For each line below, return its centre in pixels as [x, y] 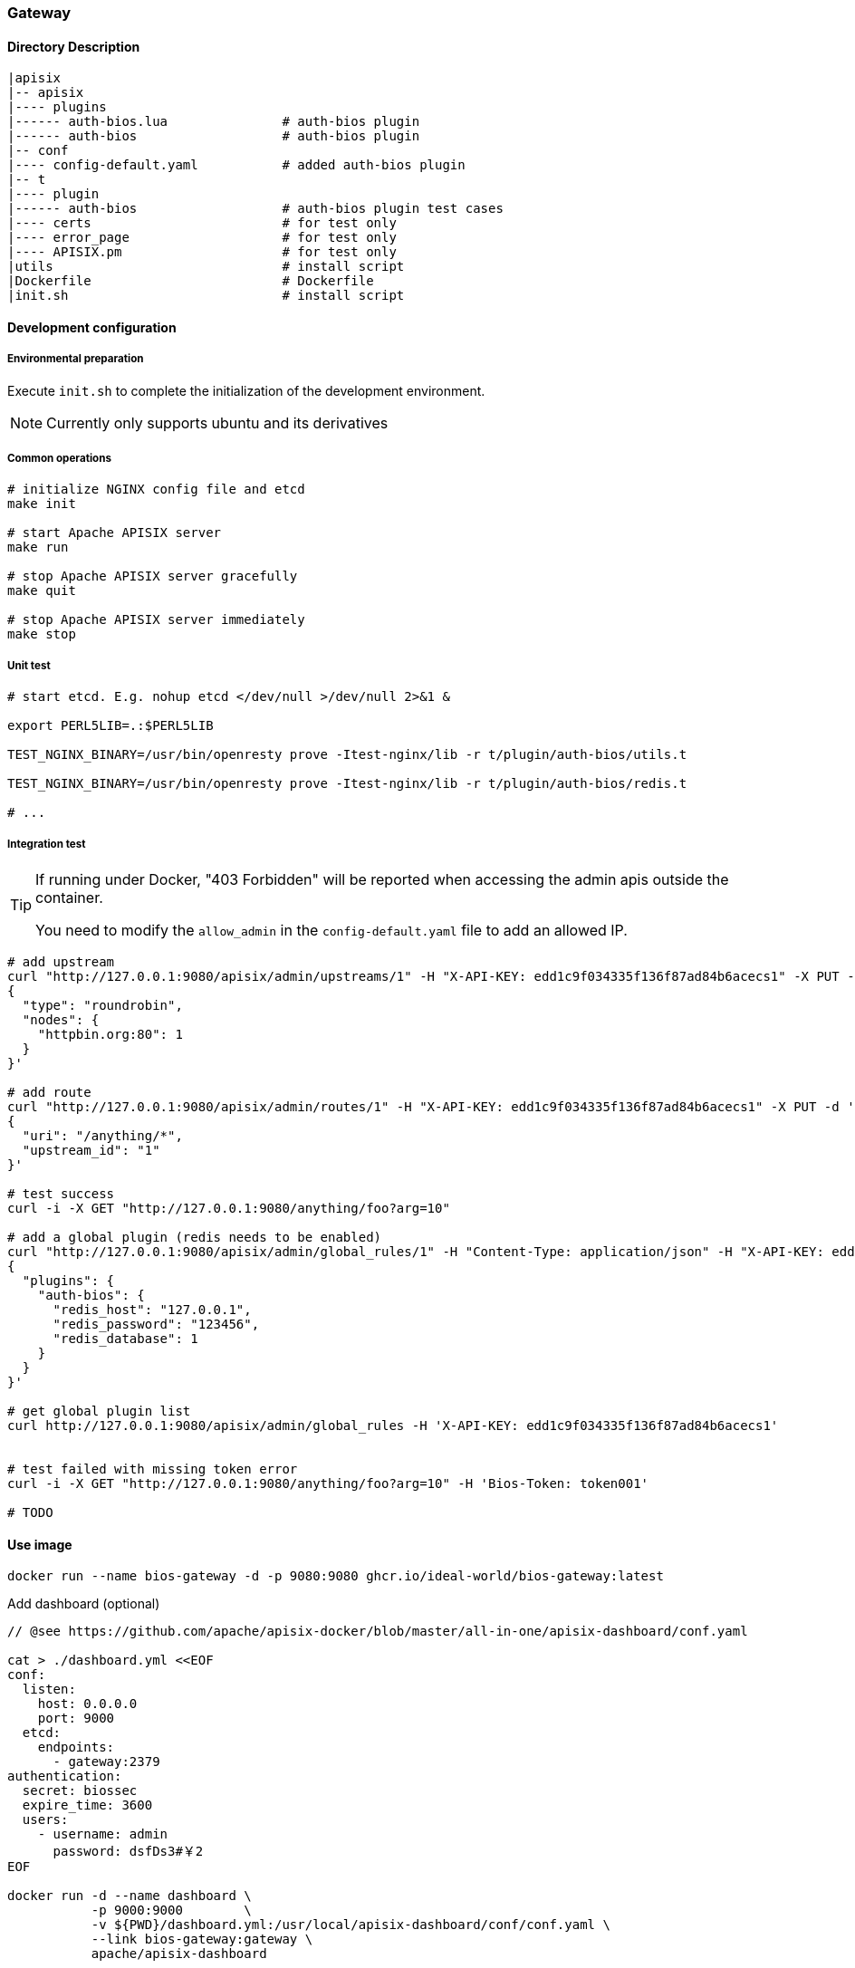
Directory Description [74, 46]
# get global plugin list [99, 1411]
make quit [42, 591]
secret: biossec [80, 1791]
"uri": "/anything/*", [102, 1135]
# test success [61, 1193]
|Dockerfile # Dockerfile [191, 281]
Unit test [29, 665]
